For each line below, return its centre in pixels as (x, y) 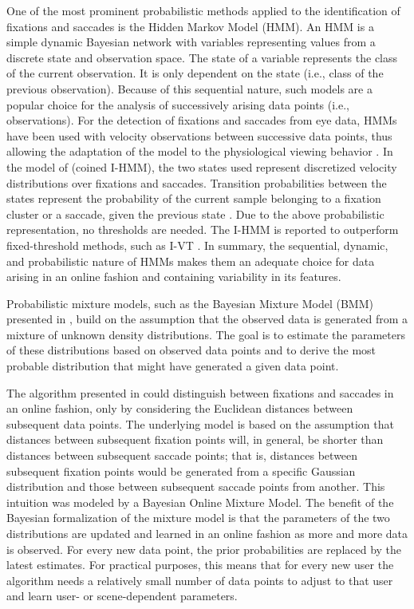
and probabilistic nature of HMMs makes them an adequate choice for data (191, 261)
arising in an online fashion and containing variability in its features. (174, 277)
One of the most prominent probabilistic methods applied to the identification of (203, 10)
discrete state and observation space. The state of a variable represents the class (202, 57)
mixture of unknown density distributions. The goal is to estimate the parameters (206, 334)
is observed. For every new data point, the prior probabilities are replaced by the (204, 549)
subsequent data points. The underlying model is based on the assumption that (200, 423)
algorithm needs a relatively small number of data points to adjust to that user (200, 580)
